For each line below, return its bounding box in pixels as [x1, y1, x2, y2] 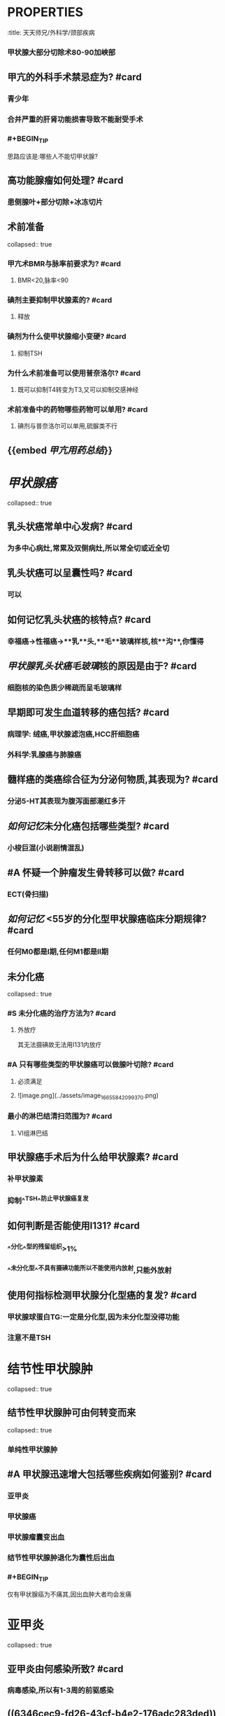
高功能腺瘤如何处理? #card [7, 174, 124, 186]
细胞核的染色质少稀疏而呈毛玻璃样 [7, 683, 122, 692]
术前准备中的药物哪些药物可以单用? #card [7, 404, 148, 414]
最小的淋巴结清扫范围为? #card [7, 1111, 112, 1121]
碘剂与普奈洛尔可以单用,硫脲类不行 [17, 421, 117, 431]
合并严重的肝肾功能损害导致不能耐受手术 [7, 115, 143, 125]
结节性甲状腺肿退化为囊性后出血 [7, 1552, 115, 1562]
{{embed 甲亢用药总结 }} [7, 444, 113, 456]
